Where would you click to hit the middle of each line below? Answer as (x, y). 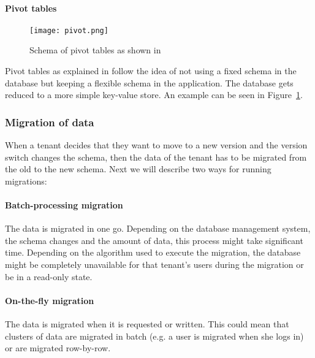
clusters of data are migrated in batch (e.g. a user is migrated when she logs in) (154, 336)
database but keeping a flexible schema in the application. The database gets (149, 82)
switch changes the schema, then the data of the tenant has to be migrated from (156, 157)
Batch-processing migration (64, 205)
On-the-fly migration (50, 300)
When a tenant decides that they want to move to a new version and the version (156, 145)
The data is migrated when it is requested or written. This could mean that (147, 323)
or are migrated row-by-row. (58, 348)
